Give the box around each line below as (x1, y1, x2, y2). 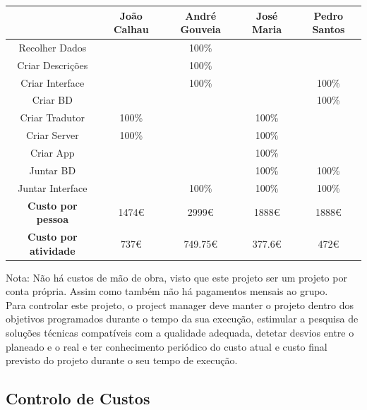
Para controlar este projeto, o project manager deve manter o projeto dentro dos (6, 297, 354, 312)
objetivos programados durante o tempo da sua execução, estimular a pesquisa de (6, 311, 359, 326)
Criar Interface (20, 75, 85, 90)
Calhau (113, 22, 149, 37)
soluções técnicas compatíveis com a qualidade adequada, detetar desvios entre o (6, 325, 354, 340)
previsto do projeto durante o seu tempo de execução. (6, 353, 238, 368)
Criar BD (32, 92, 73, 107)
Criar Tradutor (20, 110, 85, 125)
